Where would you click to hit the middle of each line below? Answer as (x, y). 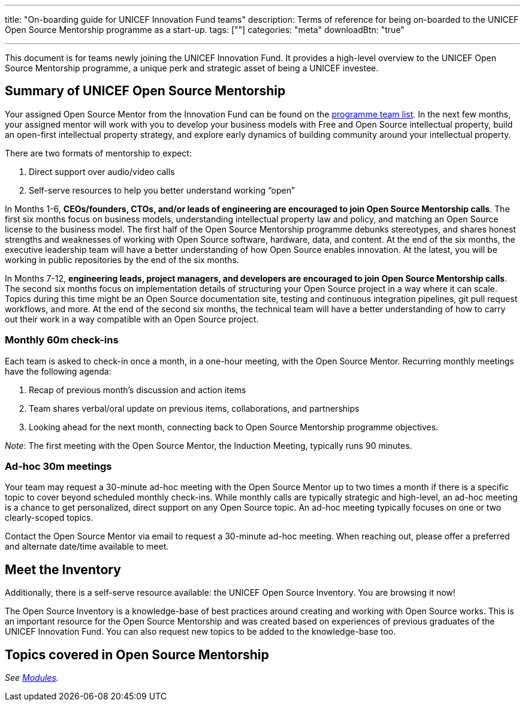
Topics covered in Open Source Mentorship (137, 654)
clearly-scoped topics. (49, 518)
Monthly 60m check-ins (62, 340)
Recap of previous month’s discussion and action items (138, 390)
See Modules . (32, 678)
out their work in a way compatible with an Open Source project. (132, 319)
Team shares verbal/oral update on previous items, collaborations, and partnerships (194, 408)
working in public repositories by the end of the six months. (122, 260)
